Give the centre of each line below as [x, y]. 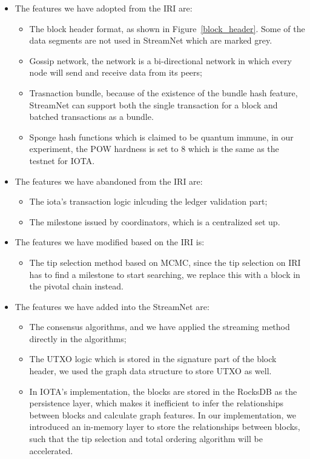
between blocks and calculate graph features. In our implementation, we [163, 414]
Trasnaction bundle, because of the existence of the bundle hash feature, [163, 92]
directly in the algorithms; [78, 338]
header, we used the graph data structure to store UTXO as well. [150, 371]
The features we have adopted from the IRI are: [104, 8]
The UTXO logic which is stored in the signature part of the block [153, 359]
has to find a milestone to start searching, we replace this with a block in [165, 274]
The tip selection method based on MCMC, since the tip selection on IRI [165, 262]
